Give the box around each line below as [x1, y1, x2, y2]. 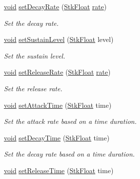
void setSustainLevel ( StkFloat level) [4, 34, 114, 44]
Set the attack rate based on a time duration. [4, 116, 137, 126]
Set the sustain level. [4, 50, 65, 60]
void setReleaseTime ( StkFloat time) [4, 165, 114, 175]
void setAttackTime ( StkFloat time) [4, 99, 112, 110]
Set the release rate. [4, 83, 63, 93]
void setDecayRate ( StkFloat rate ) [4, 1, 107, 11]
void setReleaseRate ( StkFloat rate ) [4, 67, 111, 77]
